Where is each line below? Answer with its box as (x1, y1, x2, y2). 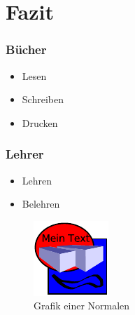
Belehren (22, 196, 60, 211)
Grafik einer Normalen (34, 298, 130, 313)
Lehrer (6, 145, 44, 163)
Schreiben (22, 92, 64, 107)
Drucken (22, 115, 58, 130)
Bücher (6, 41, 47, 58)
